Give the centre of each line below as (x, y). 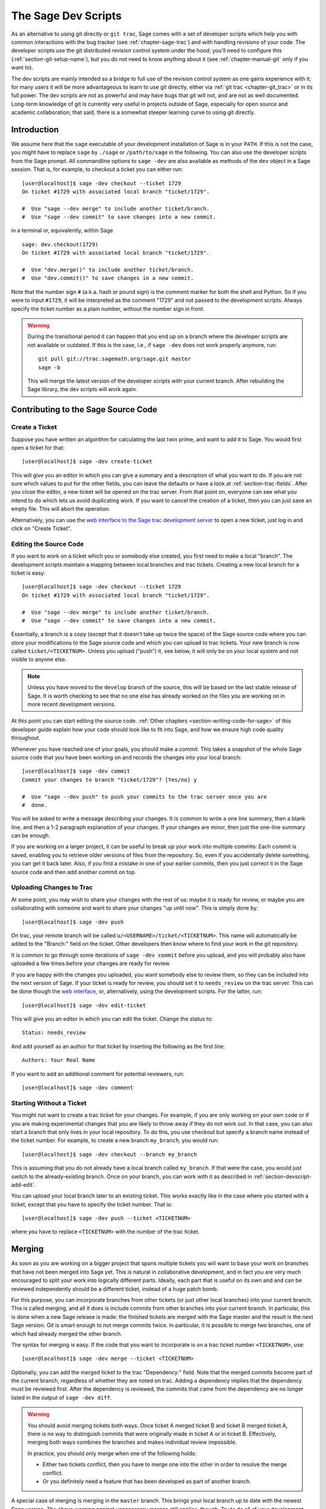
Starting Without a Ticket (49, 1103)
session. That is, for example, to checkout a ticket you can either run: (97, 170)
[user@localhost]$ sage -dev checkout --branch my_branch (110, 1154)
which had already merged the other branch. (67, 1333)
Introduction (35, 129)
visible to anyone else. (39, 659)
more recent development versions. (72, 704)
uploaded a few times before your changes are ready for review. (91, 963)
